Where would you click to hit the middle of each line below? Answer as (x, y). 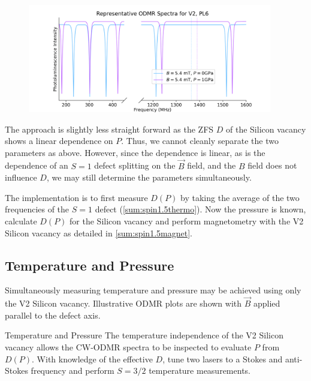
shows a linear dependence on (59, 141)
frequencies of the (37, 209)
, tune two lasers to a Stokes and (223, 358)
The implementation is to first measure (76, 197)
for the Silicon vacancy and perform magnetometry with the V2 (187, 220)
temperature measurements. (200, 370)
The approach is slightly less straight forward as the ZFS (109, 129)
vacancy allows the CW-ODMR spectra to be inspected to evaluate (128, 346)
